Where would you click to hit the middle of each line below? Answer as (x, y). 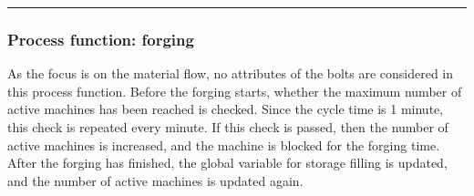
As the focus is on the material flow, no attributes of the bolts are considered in (231, 73)
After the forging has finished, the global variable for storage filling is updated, (227, 163)
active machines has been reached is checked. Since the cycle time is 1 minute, (226, 109)
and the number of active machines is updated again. (155, 180)
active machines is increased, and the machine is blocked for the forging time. (224, 144)
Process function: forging (101, 39)
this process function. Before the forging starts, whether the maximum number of (235, 91)
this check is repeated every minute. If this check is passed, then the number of (228, 127)
